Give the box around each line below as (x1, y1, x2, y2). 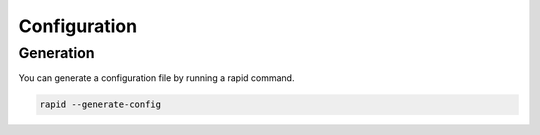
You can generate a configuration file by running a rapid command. (18, 72, 295, 84)
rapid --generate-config (39, 99, 162, 110)
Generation (18, 44, 95, 62)
